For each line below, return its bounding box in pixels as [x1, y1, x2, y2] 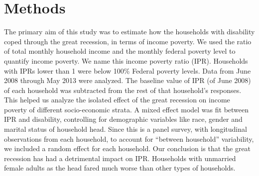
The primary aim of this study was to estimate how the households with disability [4, 26, 255, 37]
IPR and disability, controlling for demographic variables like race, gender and [4, 114, 243, 124]
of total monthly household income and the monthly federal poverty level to [4, 46, 236, 56]
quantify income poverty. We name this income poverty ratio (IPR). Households [4, 55, 248, 66]
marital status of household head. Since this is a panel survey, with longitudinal [4, 124, 247, 134]
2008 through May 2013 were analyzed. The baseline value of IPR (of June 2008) [4, 75, 251, 86]
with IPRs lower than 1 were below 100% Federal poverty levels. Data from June [4, 65, 251, 76]
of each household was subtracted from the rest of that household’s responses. [4, 85, 242, 95]
